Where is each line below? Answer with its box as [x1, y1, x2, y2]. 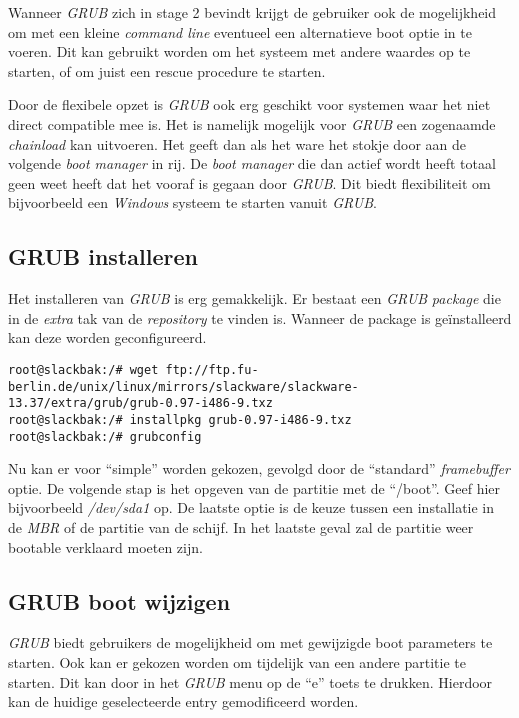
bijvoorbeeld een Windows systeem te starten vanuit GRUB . [8, 192, 377, 213]
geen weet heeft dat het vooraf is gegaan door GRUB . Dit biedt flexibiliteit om [8, 172, 491, 193]
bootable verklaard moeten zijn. [8, 536, 203, 557]
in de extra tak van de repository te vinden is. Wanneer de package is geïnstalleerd [8, 307, 512, 328]
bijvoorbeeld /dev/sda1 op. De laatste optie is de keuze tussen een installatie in [8, 497, 495, 518]
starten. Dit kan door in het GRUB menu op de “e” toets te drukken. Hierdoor [8, 671, 493, 692]
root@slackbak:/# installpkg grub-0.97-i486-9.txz [8, 412, 352, 427]
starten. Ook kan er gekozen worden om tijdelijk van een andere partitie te [8, 651, 466, 672]
